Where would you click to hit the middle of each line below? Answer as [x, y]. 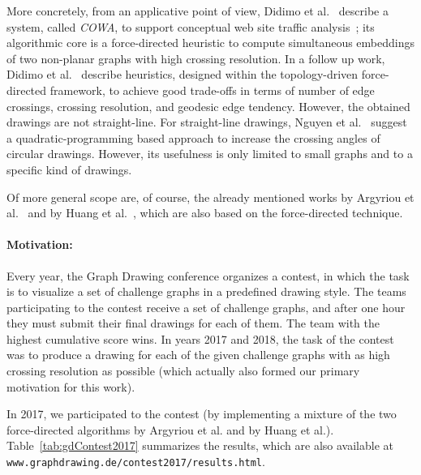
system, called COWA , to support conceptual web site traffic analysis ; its [191, 26]
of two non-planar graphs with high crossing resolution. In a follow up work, [196, 58]
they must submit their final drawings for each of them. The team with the [193, 323]
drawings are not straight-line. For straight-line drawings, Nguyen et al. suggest [207, 122]
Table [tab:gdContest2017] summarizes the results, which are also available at [200, 445]
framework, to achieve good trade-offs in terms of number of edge [212, 90]
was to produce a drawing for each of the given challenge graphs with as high [198, 355]
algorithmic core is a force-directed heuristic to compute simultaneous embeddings [210, 43]
